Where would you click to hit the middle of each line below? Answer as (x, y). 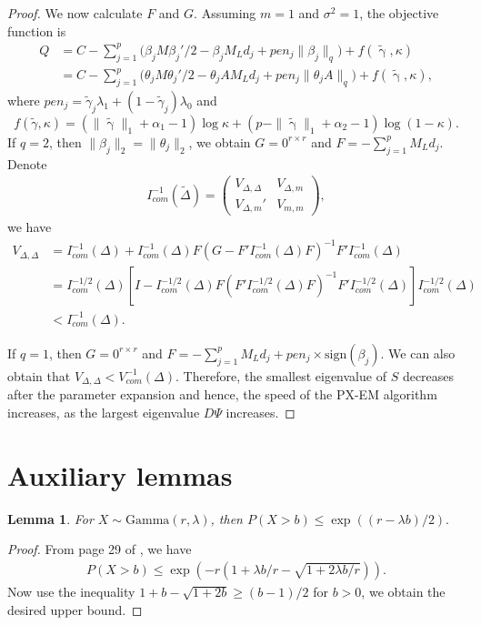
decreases (428, 375)
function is (37, 30)
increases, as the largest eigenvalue (104, 413)
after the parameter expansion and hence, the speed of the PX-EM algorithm (222, 394)
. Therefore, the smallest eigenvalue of (281, 375)
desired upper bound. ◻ (75, 609)
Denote (27, 163)
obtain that (39, 375)
